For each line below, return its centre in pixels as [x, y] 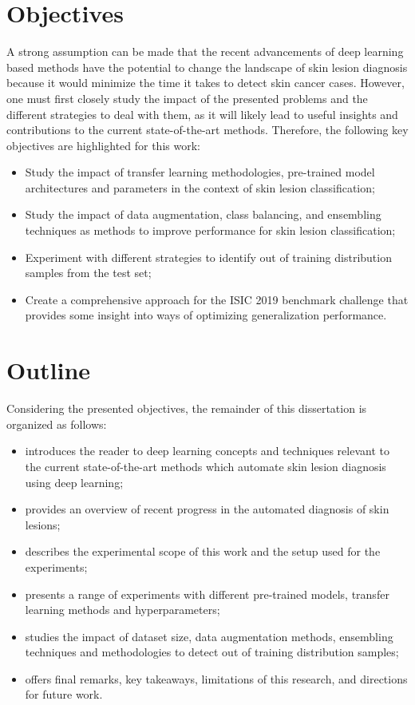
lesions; [43, 524]
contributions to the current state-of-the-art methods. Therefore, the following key [207, 130]
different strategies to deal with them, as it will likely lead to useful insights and [202, 114]
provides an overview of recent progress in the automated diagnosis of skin [207, 509]
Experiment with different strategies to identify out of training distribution [208, 257]
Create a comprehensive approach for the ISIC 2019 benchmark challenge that [217, 299]
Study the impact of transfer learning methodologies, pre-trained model [200, 172]
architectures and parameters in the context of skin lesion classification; [200, 187]
